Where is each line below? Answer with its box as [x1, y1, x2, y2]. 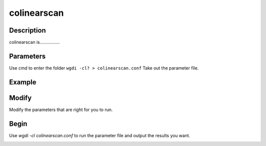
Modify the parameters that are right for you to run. [9, 107, 113, 112]
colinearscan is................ [9, 39, 60, 45]
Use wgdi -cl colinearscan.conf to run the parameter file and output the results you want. [9, 132, 191, 138]
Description [9, 26, 46, 35]
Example [9, 78, 36, 86]
